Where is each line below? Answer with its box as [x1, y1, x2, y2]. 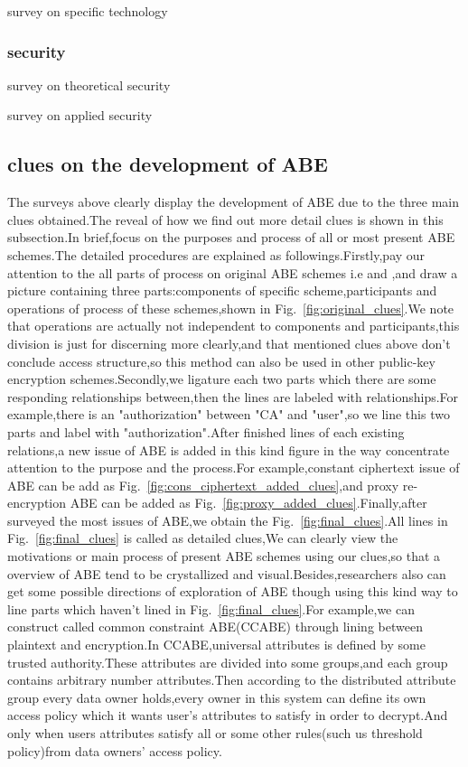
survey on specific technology [7, 2, 168, 20]
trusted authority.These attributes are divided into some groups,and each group [7, 652, 448, 671]
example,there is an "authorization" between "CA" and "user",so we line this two [7, 405, 450, 424]
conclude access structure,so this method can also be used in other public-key [7, 351, 435, 370]
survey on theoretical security [7, 75, 171, 94]
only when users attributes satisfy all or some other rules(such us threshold [7, 724, 423, 743]
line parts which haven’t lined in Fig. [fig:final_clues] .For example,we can [7, 599, 415, 618]
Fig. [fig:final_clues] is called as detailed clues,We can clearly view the [7, 528, 398, 547]
